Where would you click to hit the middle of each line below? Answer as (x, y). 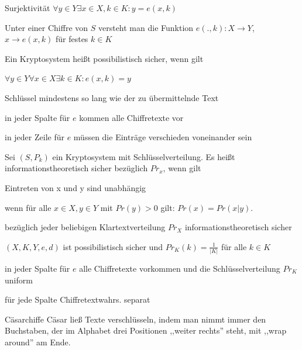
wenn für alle (28, 207)
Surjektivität (28, 8)
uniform (19, 280)
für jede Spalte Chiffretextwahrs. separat (78, 299)
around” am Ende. (38, 342)
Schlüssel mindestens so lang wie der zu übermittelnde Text (112, 97)
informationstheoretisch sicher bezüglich (76, 168)
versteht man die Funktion (146, 27)
